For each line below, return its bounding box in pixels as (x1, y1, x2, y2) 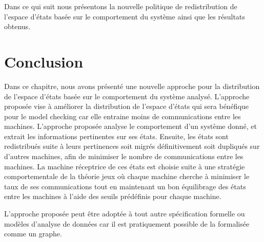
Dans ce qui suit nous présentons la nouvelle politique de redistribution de (4, 1, 237, 11)
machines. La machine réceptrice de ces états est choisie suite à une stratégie (4, 161, 245, 171)
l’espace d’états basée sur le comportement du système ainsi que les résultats (4, 11, 245, 21)
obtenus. (4, 21, 31, 32)
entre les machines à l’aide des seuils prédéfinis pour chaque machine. (4, 191, 221, 202)
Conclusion (4, 51, 84, 72)
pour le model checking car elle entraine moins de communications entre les (4, 111, 241, 121)
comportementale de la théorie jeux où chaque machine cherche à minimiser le (4, 171, 250, 182)
